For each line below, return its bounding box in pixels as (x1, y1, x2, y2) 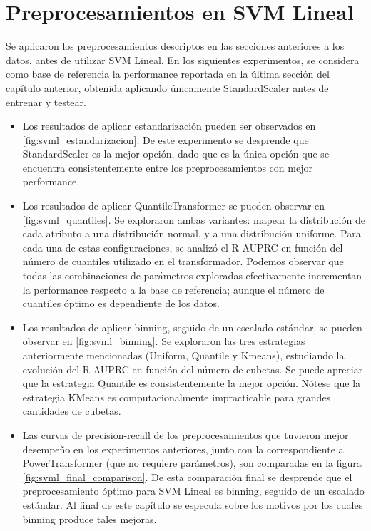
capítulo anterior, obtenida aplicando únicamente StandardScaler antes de (6, 80, 329, 95)
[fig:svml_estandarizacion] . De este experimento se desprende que (22, 132, 309, 147)
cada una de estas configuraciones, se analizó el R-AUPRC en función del (22, 239, 343, 254)
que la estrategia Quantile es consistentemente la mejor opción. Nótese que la (22, 376, 361, 391)
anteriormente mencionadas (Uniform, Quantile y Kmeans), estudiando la (22, 348, 345, 362)
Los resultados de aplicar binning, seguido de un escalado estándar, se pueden (22, 319, 362, 334)
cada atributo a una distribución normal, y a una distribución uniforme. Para (22, 226, 361, 241)
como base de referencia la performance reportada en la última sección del (6, 66, 330, 81)
